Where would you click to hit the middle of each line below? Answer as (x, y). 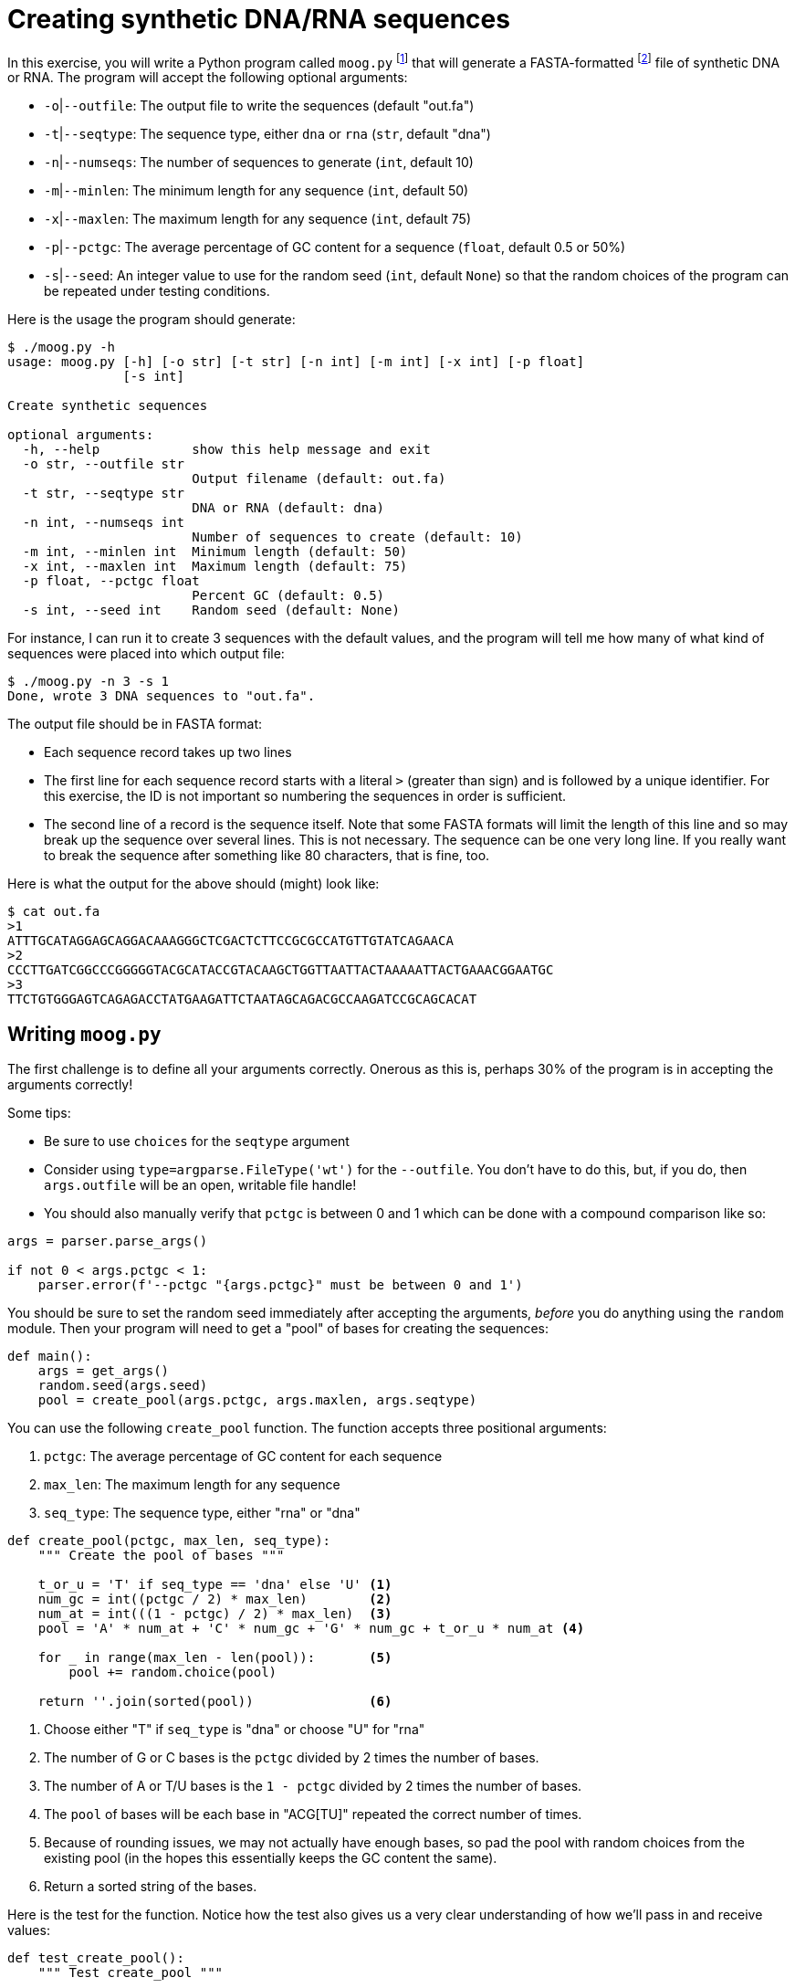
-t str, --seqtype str (103, 494)
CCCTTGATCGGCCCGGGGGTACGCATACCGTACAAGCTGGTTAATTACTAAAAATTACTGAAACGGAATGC (281, 970)
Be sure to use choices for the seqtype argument (197, 1141)
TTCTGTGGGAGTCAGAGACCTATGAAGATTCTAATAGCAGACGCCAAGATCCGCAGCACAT (242, 999)
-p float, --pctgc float (111, 581)
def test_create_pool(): (96, 1958)
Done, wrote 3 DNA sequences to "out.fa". (162, 696)
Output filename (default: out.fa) (319, 479)
